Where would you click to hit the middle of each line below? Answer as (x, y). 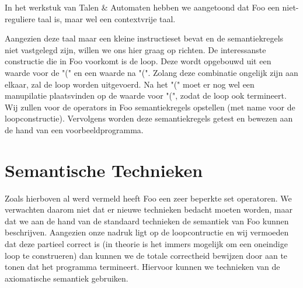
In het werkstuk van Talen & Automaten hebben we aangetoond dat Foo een (142, 7)
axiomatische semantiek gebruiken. (67, 278)
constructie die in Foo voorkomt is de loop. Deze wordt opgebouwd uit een (138, 61)
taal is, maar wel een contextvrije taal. (107, 18)
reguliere (20, 18)
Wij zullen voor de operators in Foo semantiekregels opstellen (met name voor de (150, 107)
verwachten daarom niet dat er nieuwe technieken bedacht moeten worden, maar (149, 209)
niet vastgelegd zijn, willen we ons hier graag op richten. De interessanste (135, 49)
